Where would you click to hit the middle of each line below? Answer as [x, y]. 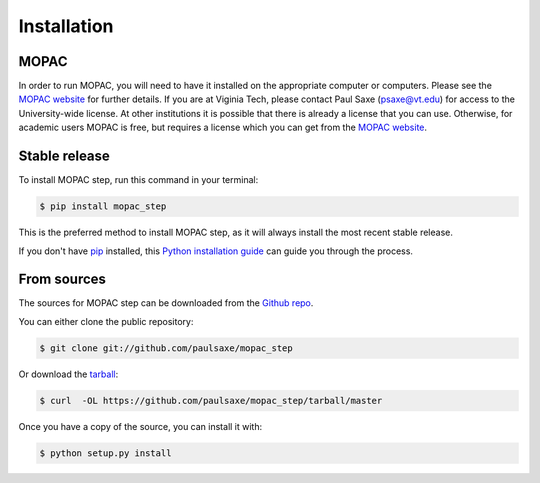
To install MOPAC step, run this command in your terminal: [138, 180]
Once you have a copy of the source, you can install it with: [140, 426]
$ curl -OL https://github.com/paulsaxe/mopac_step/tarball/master [211, 400]
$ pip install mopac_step [103, 206]
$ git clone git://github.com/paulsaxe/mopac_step [166, 348]
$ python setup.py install [105, 453]
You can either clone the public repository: [106, 321]
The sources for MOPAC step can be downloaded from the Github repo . [166, 303]
